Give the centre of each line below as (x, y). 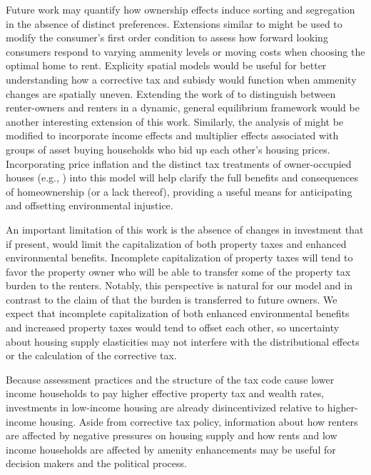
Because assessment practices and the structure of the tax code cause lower (170, 379)
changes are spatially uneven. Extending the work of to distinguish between (171, 93)
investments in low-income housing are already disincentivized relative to (165, 407)
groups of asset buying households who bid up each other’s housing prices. (168, 149)
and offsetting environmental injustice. (90, 205)
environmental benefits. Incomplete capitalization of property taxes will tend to (179, 257)
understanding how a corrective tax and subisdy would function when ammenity (181, 79)
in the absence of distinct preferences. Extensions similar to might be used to (174, 23)
